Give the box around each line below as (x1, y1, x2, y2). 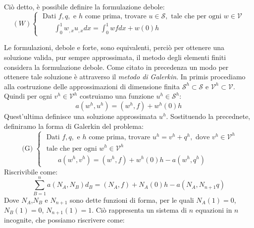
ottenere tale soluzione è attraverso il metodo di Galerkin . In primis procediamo (4, 71, 246, 82)
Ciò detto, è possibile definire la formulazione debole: (4, 1, 165, 11)
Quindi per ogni (4, 91, 52, 101)
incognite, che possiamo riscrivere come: (4, 215, 125, 225)
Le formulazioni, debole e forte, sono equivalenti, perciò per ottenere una (4, 42, 224, 53)
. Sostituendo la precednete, (166, 111, 251, 121)
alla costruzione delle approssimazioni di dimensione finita (4, 81, 180, 91)
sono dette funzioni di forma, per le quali (70, 194, 194, 205)
